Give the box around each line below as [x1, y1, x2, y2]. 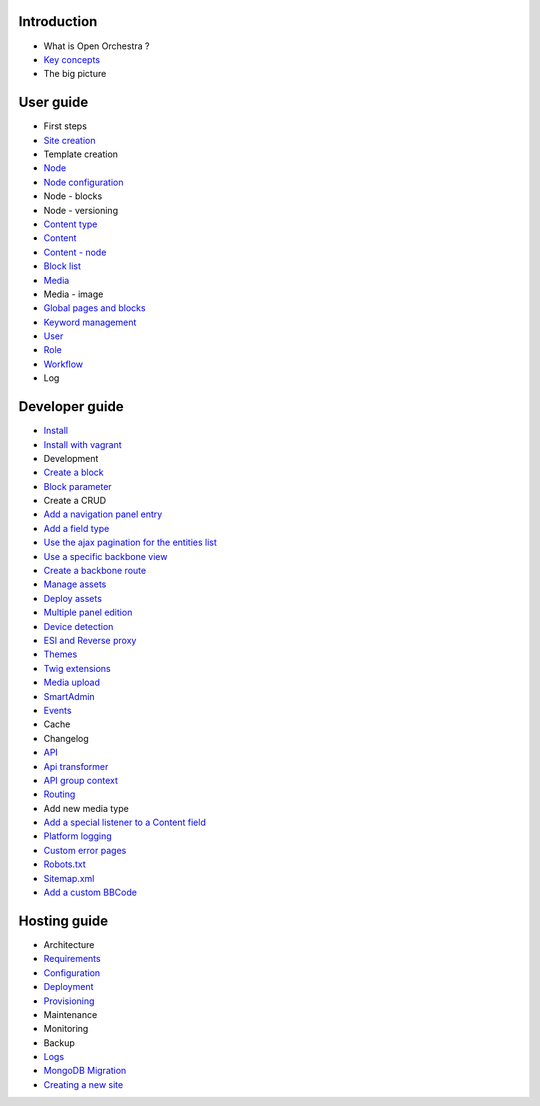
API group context [43, 774, 119, 786]
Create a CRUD [43, 495, 107, 507]
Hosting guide [18, 912, 109, 929]
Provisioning [43, 995, 95, 1007]
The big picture [43, 68, 107, 80]
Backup [43, 1036, 75, 1049]
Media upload [43, 676, 100, 689]
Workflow [43, 358, 84, 370]
